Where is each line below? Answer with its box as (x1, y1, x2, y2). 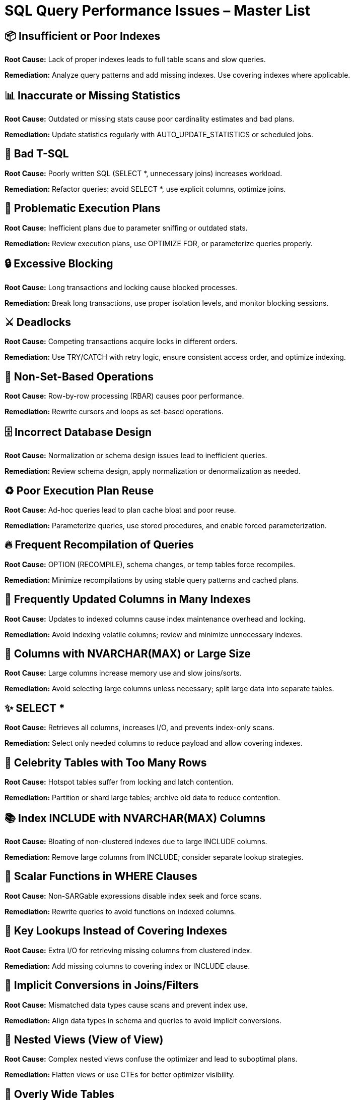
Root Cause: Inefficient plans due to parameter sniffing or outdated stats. (5, 223, 248, 232)
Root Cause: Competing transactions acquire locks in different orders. (5, 337, 238, 346)
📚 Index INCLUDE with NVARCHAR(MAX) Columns (5, 811, 266, 824)
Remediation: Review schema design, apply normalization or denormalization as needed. (5, 467, 301, 476)
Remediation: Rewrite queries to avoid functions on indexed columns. (5, 907, 236, 916)
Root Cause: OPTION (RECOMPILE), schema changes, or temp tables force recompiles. (5, 560, 295, 569)
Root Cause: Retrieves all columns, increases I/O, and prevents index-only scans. (5, 723, 274, 732)
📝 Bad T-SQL (5, 147, 69, 160)
